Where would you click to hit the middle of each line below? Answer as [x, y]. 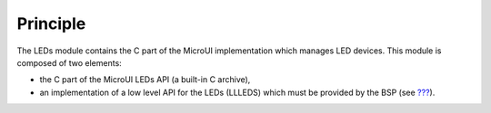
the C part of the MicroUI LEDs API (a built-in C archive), [145, 80]
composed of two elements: [69, 62]
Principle [51, 24]
